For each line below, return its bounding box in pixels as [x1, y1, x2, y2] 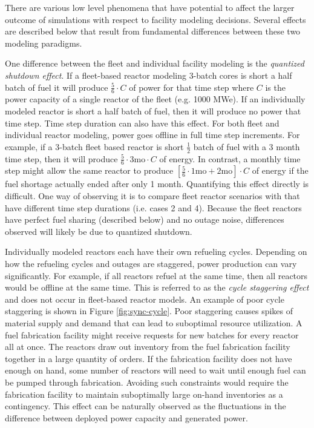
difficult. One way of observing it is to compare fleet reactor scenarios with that [5, 189, 300, 202]
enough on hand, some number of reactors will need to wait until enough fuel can [5, 364, 306, 377]
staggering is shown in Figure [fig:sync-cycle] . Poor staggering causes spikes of [5, 305, 293, 317]
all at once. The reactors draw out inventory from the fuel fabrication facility [5, 340, 290, 353]
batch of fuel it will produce [5, 81, 108, 93]
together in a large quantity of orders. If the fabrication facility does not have [5, 352, 292, 364]
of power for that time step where [129, 81, 254, 93]
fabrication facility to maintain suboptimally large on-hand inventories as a [5, 387, 283, 400]
